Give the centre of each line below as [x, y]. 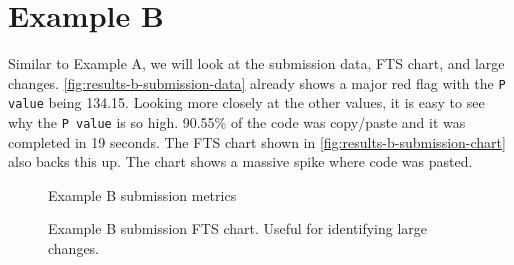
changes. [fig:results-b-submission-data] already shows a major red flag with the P [257, 82]
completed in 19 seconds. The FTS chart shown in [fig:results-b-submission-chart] [257, 141]
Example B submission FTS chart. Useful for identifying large [238, 228]
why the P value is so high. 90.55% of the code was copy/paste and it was [237, 122]
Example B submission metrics [142, 194]
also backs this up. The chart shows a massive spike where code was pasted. [240, 161]
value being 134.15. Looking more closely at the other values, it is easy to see [246, 102]
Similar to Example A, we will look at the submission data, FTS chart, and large [256, 63]
